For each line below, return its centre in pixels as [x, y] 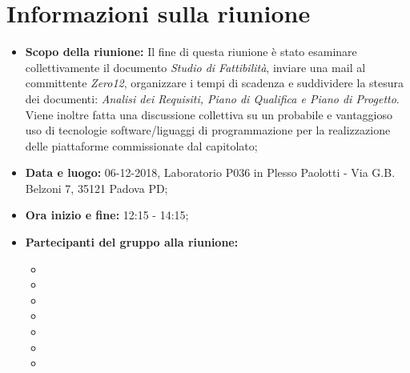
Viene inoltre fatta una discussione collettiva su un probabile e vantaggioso [209, 114]
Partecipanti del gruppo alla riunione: [132, 242]
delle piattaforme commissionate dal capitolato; [141, 145]
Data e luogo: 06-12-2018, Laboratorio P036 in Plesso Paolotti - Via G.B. [210, 172]
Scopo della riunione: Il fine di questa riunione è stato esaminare [191, 52]
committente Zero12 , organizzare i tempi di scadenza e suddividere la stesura [215, 83]
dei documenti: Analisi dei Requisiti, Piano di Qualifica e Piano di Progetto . [212, 98]
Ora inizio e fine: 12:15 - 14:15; [107, 215]
